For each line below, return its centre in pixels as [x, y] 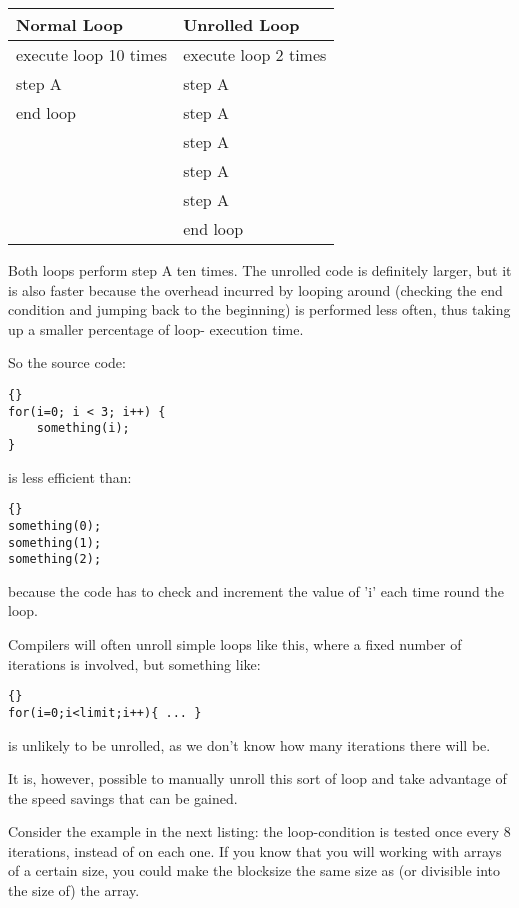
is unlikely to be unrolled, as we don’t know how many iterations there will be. [249, 744]
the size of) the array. [74, 890]
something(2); [55, 559]
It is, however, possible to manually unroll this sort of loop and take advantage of [257, 778]
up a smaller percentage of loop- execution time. [156, 328]
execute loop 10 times [92, 54]
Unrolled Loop [241, 24]
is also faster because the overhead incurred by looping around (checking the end [255, 289]
